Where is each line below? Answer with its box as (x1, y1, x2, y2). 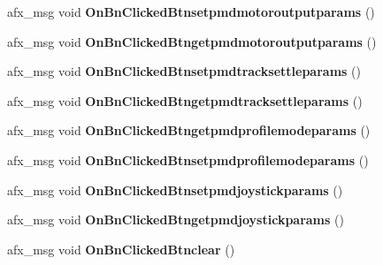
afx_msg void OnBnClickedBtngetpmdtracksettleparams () (7, 91, 363, 110)
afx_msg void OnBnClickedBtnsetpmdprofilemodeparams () (7, 150, 369, 169)
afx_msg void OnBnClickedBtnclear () (7, 239, 235, 258)
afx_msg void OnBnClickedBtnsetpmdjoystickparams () (7, 180, 343, 199)
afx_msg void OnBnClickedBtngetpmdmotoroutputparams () (7, 32, 377, 50)
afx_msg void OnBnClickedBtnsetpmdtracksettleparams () (7, 62, 361, 80)
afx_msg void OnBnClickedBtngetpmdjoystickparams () (7, 210, 344, 229)
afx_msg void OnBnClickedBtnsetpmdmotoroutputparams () (7, 3, 375, 20)
